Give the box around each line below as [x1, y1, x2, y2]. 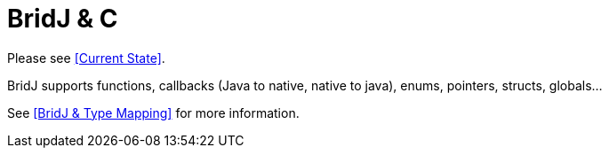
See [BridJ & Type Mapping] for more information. [7, 105, 300, 120]
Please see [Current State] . [7, 50, 165, 66]
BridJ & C [7, 4, 118, 34]
